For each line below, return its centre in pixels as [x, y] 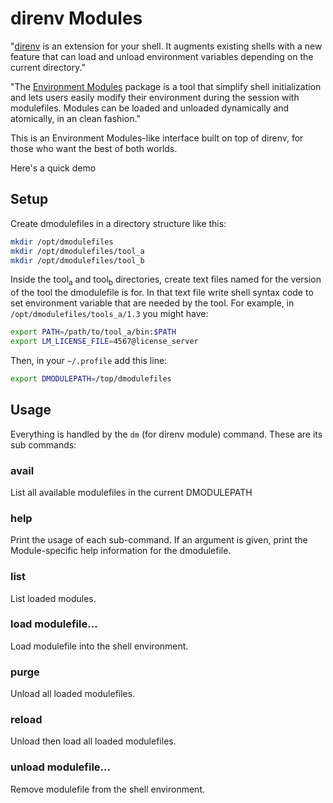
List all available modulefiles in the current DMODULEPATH [131, 492]
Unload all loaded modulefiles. [73, 694]
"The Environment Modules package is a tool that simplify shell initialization [166, 86]
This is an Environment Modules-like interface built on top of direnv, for [157, 138]
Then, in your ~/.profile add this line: [89, 360]
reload [26, 720]
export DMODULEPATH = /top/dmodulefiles [91, 378]
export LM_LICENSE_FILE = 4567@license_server [104, 342]
